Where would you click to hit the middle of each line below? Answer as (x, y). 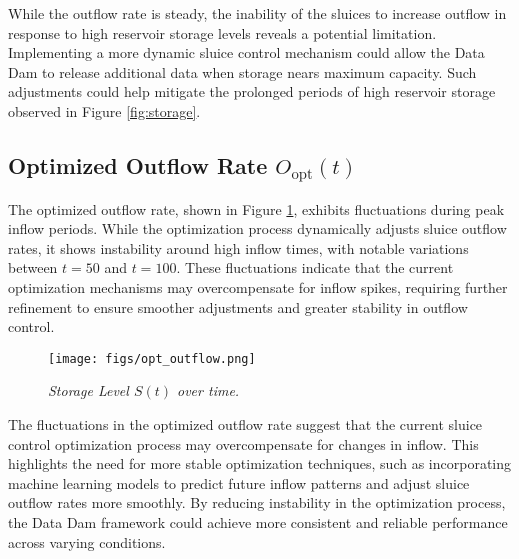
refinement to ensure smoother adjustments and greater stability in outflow (238, 306)
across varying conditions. (87, 541)
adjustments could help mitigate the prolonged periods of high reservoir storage (252, 91)
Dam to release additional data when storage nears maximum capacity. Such (242, 71)
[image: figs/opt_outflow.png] (152, 358)
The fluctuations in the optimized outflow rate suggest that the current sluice (245, 423)
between (33, 267)
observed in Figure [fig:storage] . (104, 110)
